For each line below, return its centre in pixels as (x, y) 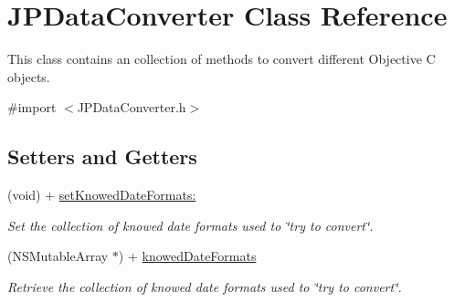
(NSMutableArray (58, 256)
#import (32, 107)
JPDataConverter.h (132, 107)
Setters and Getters (102, 156)
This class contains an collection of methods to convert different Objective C (222, 59)
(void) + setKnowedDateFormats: (102, 195)
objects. (29, 76)
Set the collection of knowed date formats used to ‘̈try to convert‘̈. (190, 225)
